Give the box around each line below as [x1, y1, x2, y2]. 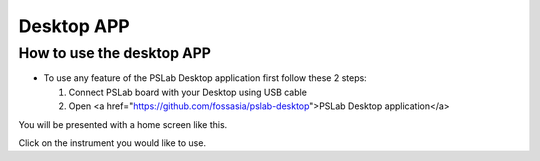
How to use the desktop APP [18, 44, 212, 62]
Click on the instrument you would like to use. [18, 136, 207, 149]
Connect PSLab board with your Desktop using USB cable [68, 86, 307, 98]
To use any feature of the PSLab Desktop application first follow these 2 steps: [43, 72, 367, 84]
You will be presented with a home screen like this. [18, 118, 228, 130]
